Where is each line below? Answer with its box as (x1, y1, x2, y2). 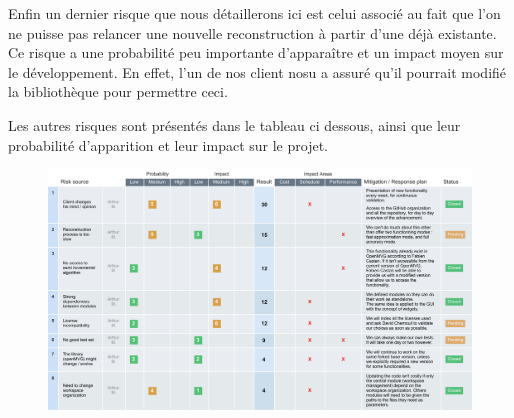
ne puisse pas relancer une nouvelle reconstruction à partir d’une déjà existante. (8, 22, 497, 43)
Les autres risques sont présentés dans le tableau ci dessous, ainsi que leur (8, 114, 461, 135)
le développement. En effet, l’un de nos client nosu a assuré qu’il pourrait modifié (8, 61, 507, 82)
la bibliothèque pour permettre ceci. (8, 81, 228, 102)
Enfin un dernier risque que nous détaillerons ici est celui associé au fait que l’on (8, 3, 501, 23)
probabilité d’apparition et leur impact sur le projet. (8, 134, 328, 155)
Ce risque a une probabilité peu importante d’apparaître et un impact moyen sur (8, 42, 504, 63)
